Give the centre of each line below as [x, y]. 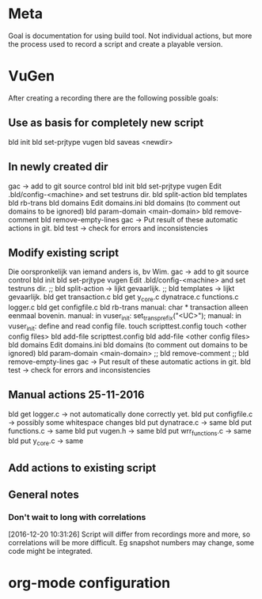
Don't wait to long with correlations [77, 517]
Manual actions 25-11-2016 [76, 395]
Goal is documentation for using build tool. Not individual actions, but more [130, 36]
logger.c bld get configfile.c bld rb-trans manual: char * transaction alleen [128, 307]
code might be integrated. [50, 552]
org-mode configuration [89, 583]
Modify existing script [64, 253]
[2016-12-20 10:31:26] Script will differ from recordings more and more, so [129, 534]
